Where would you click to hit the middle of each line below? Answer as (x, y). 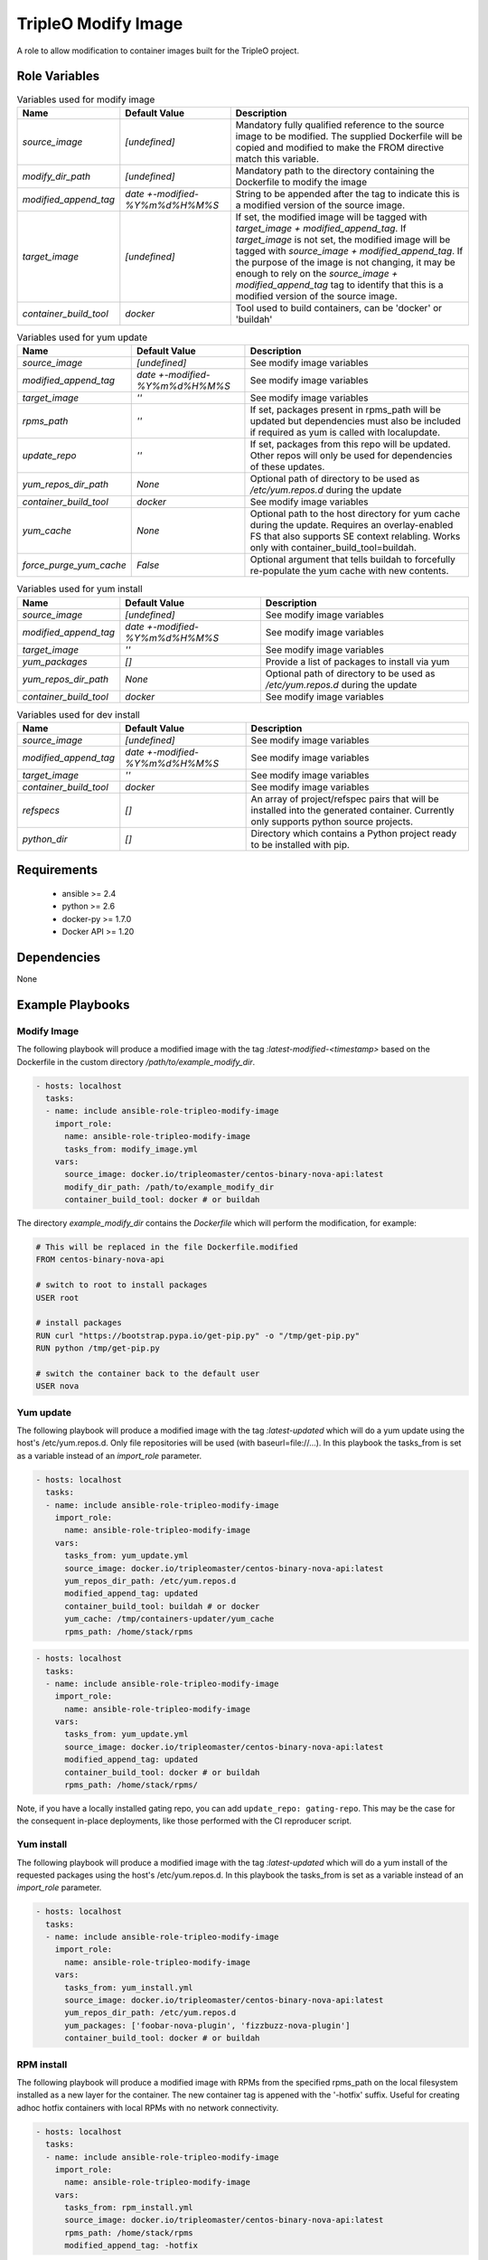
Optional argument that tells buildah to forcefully (352, 560)
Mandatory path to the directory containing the (335, 170)
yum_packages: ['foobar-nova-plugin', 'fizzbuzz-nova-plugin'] (207, 2025)
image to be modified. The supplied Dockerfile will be (349, 136)
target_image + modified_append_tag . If (321, 228)
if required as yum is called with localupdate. (345, 432)
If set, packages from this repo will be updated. (350, 445)
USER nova (57, 1386)
